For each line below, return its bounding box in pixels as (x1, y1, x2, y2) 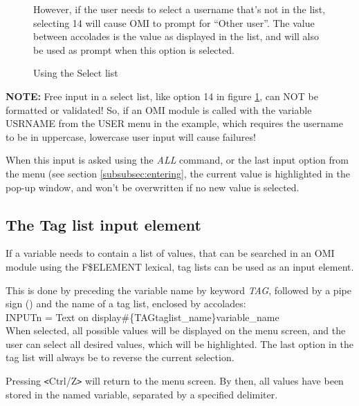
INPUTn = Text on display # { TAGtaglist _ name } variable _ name (6, 309, 279, 324)
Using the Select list (33, 66, 118, 80)
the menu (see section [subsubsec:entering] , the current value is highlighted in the (6, 166, 350, 180)
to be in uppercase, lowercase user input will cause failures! (6, 129, 256, 144)
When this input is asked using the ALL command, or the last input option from (6, 153, 349, 167)
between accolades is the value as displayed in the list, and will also (33, 29, 320, 43)
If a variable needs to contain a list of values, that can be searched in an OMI (6, 246, 335, 260)
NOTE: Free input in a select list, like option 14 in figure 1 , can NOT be (6, 88, 318, 103)
